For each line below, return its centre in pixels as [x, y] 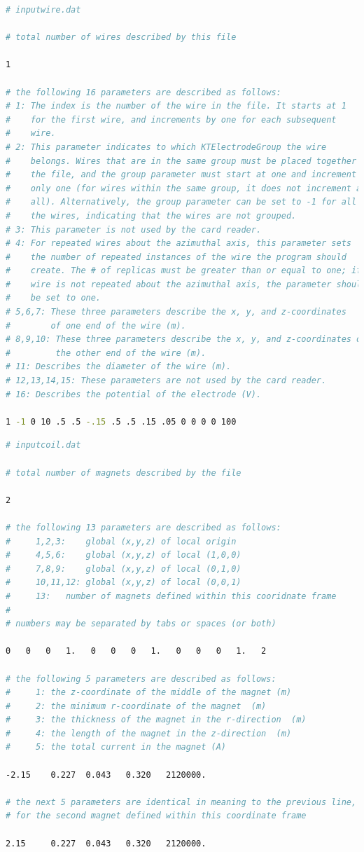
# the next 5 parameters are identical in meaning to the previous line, [181, 802]
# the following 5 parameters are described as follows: [141, 679]
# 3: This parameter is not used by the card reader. [134, 229]
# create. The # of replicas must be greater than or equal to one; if [184, 271]
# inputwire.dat [43, 10]
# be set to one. [54, 298]
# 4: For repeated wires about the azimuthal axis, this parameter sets [178, 243]
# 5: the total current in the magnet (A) [116, 747]
